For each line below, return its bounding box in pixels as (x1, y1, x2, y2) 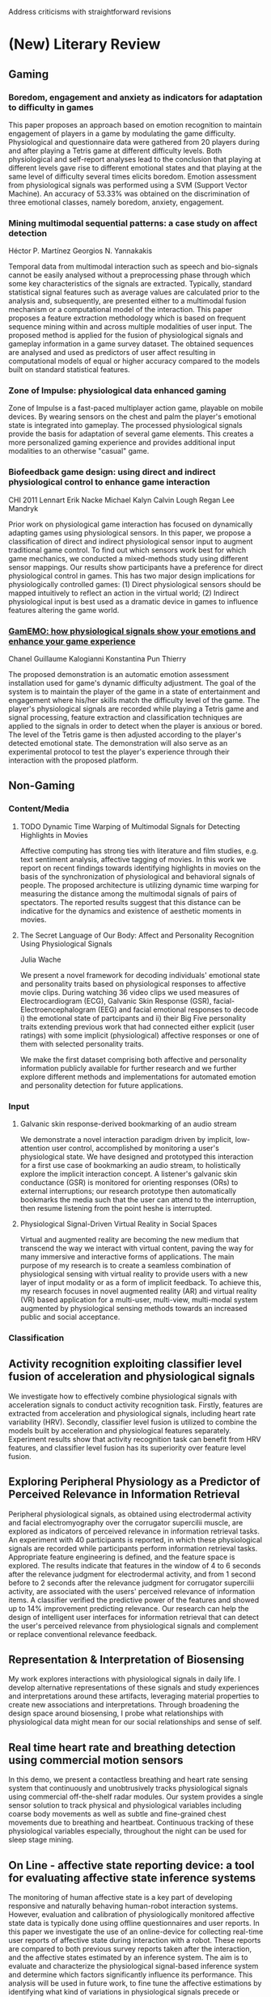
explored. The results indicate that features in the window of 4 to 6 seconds (8, 1560, 261, 1570)
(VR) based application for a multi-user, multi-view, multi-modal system (19, 1295, 259, 1305)
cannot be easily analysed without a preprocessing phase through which (8, 270, 251, 280)
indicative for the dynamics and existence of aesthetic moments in (19, 906, 242, 916)
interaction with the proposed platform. (8, 755, 139, 765)
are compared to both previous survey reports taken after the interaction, (8, 1944, 252, 1954)
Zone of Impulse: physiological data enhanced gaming (8, 385, 227, 396)
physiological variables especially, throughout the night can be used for (8, 1826, 247, 1836)
